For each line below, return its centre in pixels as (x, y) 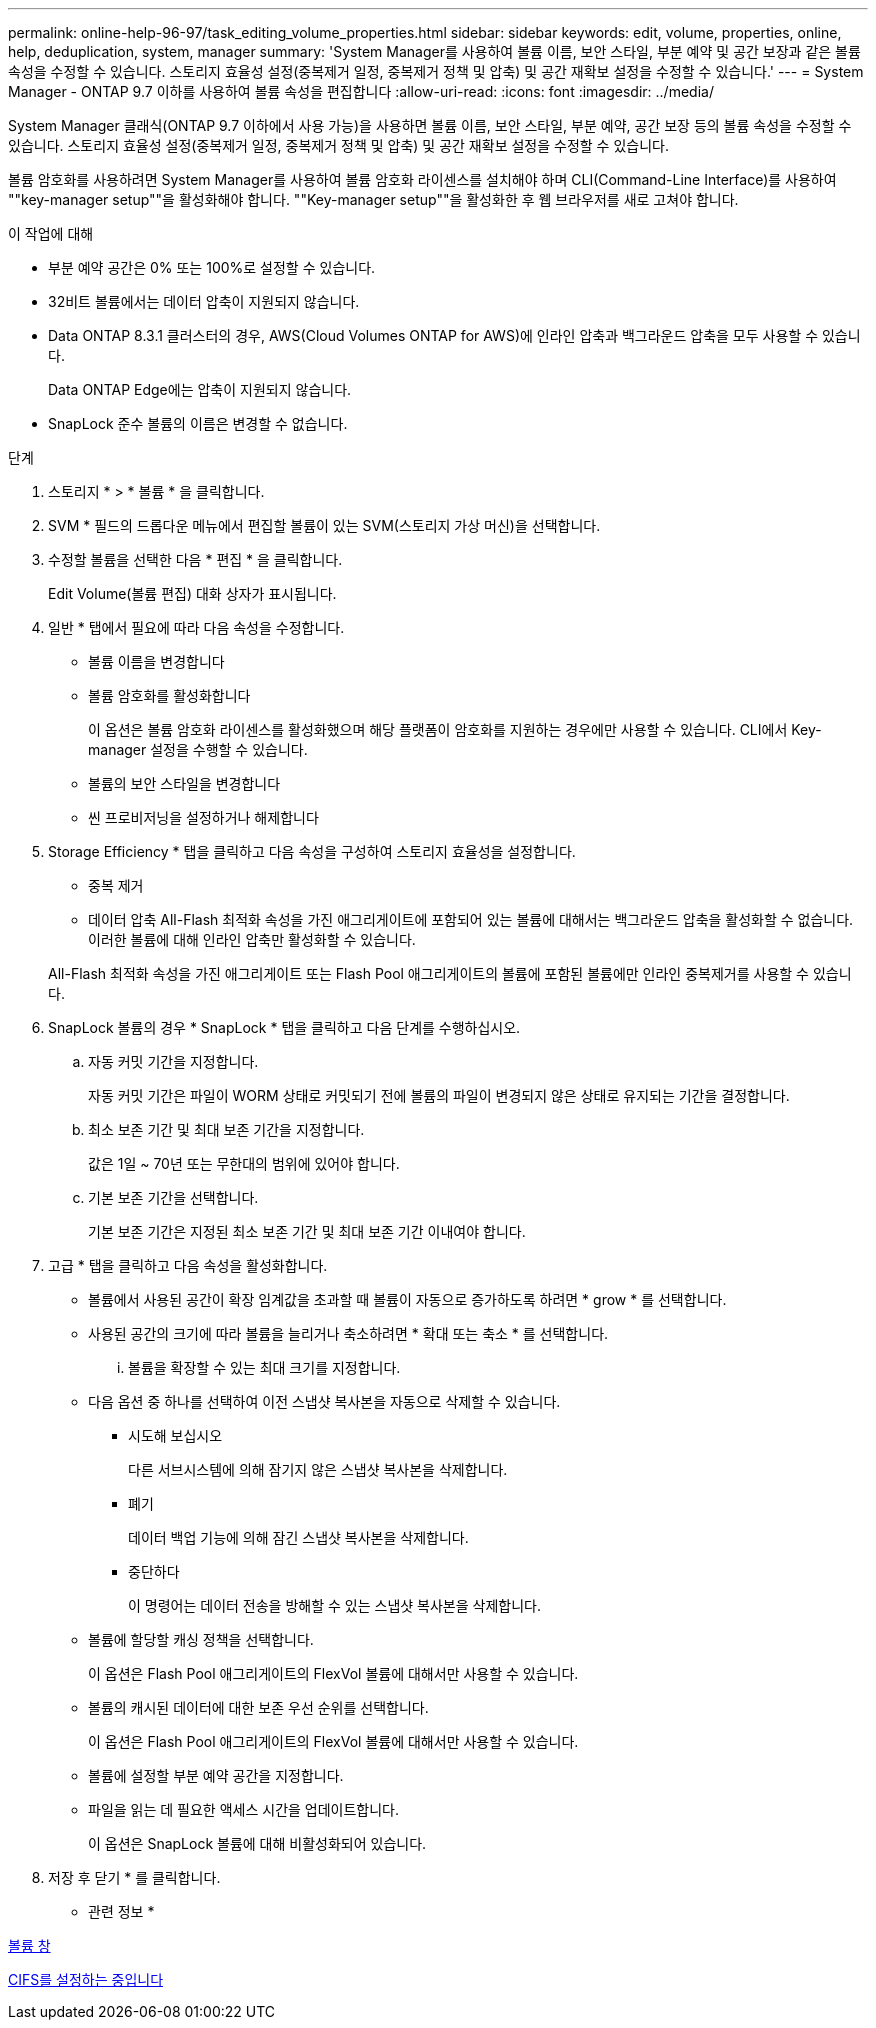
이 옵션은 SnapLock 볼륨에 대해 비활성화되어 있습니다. (257, 1843)
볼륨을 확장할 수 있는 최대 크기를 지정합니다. (264, 1367)
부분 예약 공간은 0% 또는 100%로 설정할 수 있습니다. (212, 267)
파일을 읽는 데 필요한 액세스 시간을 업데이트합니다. (244, 1809)
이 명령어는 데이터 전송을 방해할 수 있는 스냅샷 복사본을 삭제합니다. (334, 1605)
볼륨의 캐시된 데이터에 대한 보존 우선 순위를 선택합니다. (258, 1707)
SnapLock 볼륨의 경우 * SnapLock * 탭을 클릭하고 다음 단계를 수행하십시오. (284, 1027)
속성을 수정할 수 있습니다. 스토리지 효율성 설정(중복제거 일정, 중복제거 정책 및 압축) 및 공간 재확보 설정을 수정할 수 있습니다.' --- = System (436, 71)
